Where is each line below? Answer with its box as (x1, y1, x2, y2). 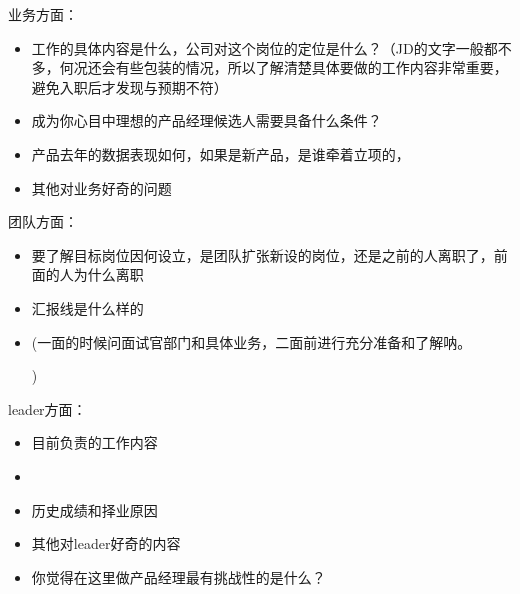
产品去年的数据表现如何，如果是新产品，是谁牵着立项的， (31, 143, 410, 164)
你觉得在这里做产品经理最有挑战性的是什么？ (31, 566, 326, 587)
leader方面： (8, 398, 87, 419)
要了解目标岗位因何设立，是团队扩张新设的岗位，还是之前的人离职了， (31, 244, 494, 265)
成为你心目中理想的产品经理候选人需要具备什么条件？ (31, 110, 382, 131)
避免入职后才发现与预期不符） (31, 76, 228, 97)
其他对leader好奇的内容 (31, 533, 181, 554)
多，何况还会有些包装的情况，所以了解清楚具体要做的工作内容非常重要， (31, 57, 508, 78)
